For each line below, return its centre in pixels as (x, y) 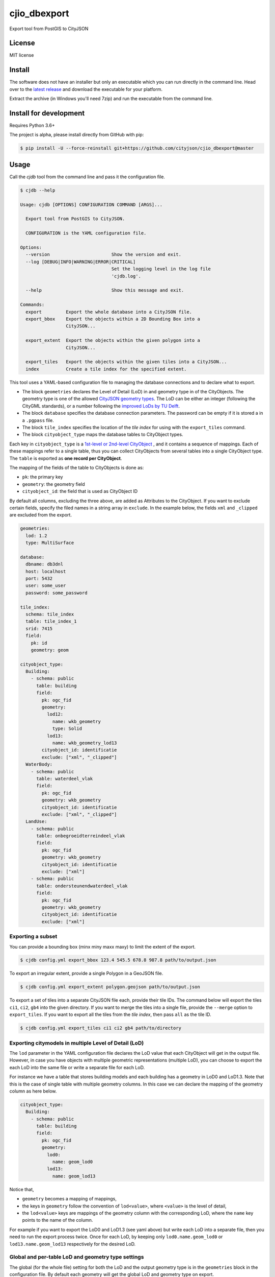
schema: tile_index (50, 614)
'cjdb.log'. (126, 276)
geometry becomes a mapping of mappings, (69, 1199)
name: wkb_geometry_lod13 (85, 743)
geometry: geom (50, 650)
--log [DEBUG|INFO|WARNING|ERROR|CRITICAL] (81, 262)
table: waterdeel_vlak (65, 778)
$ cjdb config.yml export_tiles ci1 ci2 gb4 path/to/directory (101, 1028)
